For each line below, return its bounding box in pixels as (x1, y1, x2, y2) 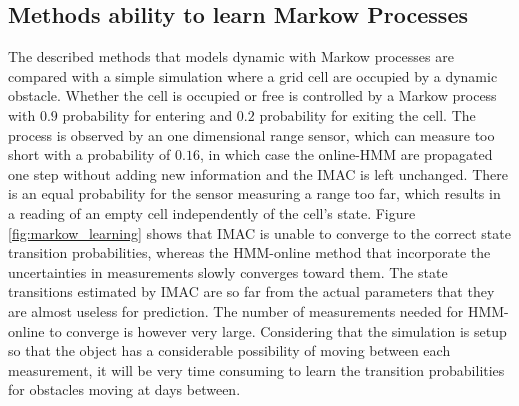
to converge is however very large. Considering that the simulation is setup (49, 320, 507, 341)
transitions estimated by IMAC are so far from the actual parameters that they (8, 281, 495, 302)
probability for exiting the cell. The (259, 104, 476, 125)
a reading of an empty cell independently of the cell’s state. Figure (8, 202, 416, 223)
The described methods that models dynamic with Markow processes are (8, 46, 454, 67)
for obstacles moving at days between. (8, 379, 241, 400)
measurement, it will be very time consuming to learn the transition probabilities (8, 359, 505, 380)
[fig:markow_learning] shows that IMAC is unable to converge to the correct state (8, 222, 511, 243)
